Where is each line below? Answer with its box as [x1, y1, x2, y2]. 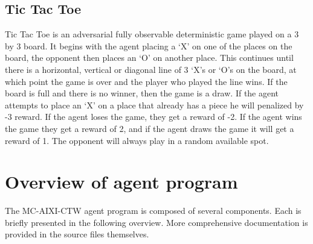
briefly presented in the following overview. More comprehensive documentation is [5, 216, 308, 228]
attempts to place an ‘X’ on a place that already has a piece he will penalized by [5, 98, 304, 111]
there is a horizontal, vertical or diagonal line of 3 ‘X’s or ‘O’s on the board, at [5, 63, 297, 75]
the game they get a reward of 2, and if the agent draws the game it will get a [5, 122, 294, 134]
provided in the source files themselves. [5, 228, 149, 240]
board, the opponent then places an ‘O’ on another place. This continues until [5, 51, 294, 64]
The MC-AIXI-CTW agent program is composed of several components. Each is [5, 204, 302, 217]
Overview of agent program [5, 169, 238, 194]
